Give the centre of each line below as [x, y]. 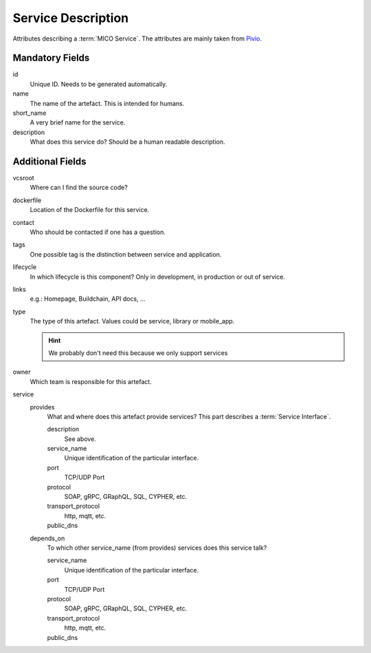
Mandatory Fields [51, 58]
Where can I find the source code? [79, 188]
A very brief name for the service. [78, 122]
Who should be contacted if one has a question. [98, 232]
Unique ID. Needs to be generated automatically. [99, 84]
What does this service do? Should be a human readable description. [127, 142]
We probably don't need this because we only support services [138, 353]
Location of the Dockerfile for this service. [90, 210]
